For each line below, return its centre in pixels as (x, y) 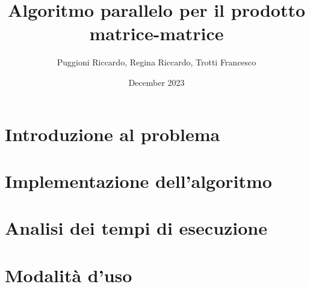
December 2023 (157, 82)
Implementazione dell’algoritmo (138, 180)
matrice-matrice (157, 33)
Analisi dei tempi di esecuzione (136, 228)
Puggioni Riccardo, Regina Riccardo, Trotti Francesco (157, 62)
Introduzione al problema (113, 134)
